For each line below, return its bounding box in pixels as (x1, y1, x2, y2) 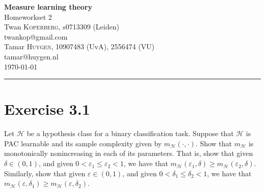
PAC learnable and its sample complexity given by (4, 138, 162, 148)
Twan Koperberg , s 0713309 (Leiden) (4, 21, 119, 32)
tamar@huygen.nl (4, 51, 59, 61)
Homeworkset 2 (4, 11, 52, 22)
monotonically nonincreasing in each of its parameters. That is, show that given (4, 148, 253, 158)
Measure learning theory (4, 2, 93, 12)
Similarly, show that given (4, 168, 86, 178)
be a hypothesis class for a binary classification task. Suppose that (26, 128, 234, 139)
